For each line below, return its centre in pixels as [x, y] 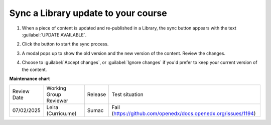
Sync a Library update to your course [88, 13]
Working [56, 88]
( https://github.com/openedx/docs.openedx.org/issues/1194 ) [184, 113]
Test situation [127, 94]
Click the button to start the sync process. [65, 44]
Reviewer [57, 101]
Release [97, 94]
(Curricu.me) [61, 113]
